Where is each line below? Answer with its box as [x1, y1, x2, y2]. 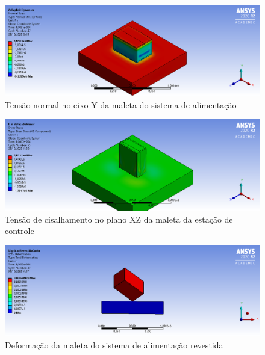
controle [5, 224, 34, 237]
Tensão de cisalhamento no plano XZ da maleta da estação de [5, 212, 233, 225]
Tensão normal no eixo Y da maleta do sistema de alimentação [5, 98, 237, 111]
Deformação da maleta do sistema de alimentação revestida [5, 338, 223, 351]
